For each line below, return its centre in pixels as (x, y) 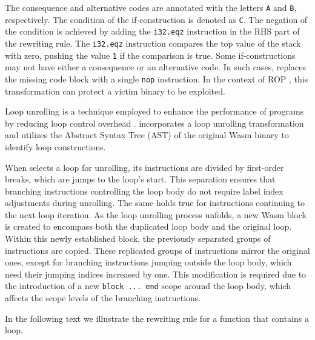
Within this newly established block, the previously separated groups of (138, 238)
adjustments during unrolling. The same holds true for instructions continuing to (155, 203)
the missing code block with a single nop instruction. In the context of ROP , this (157, 78)
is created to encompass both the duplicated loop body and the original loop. (148, 226)
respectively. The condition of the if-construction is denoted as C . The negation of (156, 19)
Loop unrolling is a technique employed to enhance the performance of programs (154, 111)
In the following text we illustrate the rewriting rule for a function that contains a (157, 318)
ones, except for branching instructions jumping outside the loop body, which (148, 262)
